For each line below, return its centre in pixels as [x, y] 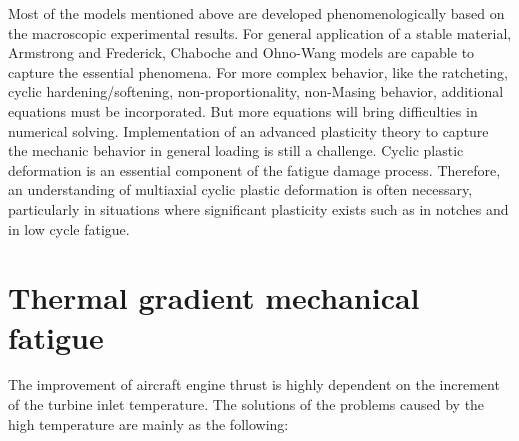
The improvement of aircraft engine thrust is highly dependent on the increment [254, 384]
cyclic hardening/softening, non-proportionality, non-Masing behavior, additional [256, 91]
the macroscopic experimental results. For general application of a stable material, [260, 32]
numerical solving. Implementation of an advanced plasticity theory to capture [248, 130]
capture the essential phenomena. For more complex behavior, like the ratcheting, [258, 71]
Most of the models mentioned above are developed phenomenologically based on [256, 13]
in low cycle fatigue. [69, 228]
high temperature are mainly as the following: [148, 423]
